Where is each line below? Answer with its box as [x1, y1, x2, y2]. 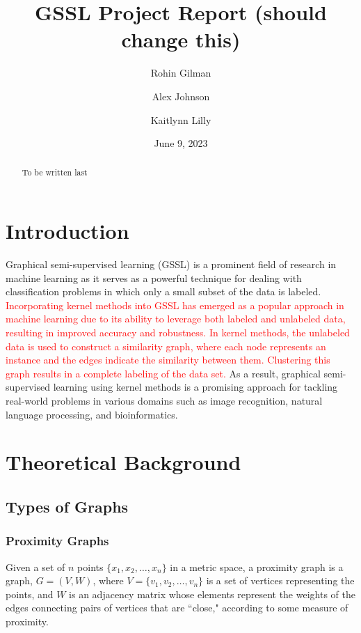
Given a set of [6, 559, 65, 574]
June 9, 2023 [154, 136, 208, 150]
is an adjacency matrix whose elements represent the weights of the [69, 586, 355, 601]
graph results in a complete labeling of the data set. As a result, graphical [6, 366, 321, 380]
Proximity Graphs [6, 532, 109, 549]
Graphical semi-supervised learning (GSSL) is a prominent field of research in [6, 257, 337, 272]
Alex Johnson [152, 88, 210, 103]
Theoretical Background [6, 448, 241, 476]
